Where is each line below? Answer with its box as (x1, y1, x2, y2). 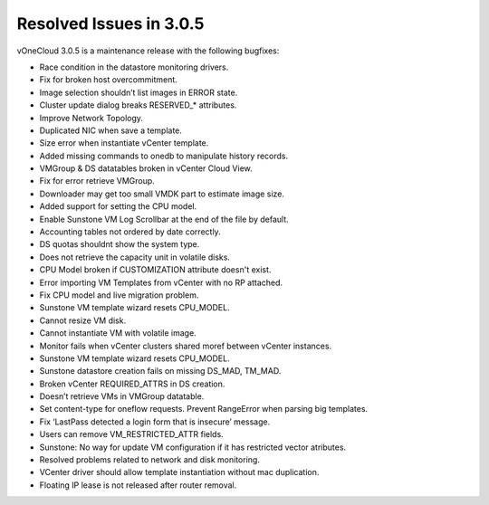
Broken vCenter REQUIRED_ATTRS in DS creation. (39, 378, 225, 389)
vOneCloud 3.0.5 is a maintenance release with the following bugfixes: (16, 45, 280, 56)
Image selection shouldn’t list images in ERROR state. (39, 87, 238, 98)
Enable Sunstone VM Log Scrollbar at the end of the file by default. (39, 214, 289, 224)
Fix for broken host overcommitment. (39, 74, 178, 85)
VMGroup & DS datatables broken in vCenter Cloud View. (39, 163, 253, 174)
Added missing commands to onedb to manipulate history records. (39, 150, 289, 161)
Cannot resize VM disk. (39, 315, 127, 326)
